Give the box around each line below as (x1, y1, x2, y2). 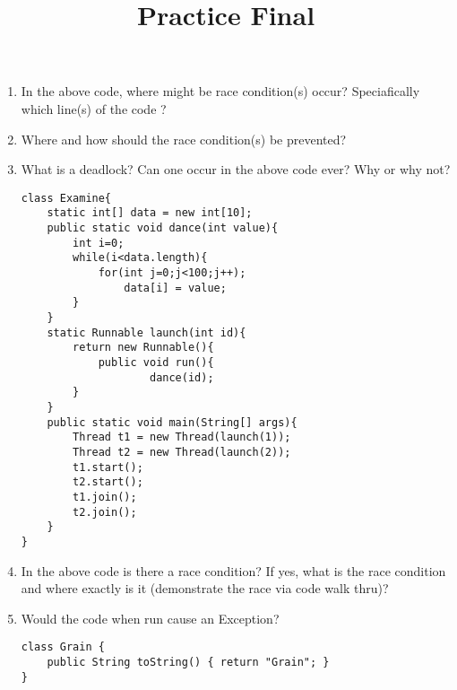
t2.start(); (73, 476, 143, 489)
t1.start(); (73, 460, 143, 474)
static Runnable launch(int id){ (47, 326, 246, 339)
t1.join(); (73, 490, 137, 503)
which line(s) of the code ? (21, 99, 167, 118)
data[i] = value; (124, 281, 227, 294)
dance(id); (149, 371, 214, 384)
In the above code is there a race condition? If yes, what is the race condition (21, 561, 446, 580)
